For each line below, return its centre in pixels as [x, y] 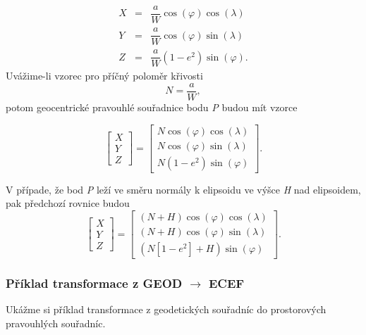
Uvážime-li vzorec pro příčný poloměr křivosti [104, 76]
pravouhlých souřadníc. [56, 323]
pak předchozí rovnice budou [68, 203]
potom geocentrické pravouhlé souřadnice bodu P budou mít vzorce [152, 107]
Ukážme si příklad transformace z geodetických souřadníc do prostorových [166, 309]
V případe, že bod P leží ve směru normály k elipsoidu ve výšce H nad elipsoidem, [183, 189]
